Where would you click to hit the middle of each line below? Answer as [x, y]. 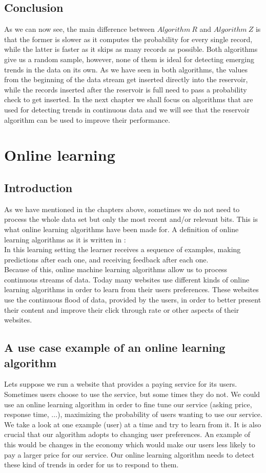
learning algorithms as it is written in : [65, 239]
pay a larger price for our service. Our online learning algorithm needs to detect [129, 454]
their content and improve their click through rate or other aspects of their [122, 309]
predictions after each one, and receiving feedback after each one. [106, 259]
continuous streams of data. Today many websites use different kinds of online [127, 279]
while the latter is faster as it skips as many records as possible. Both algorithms [131, 49]
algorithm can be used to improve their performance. [87, 119]
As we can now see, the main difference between [79, 29]
